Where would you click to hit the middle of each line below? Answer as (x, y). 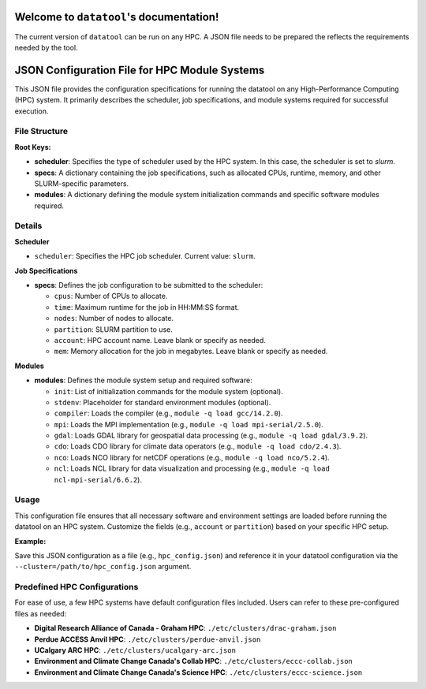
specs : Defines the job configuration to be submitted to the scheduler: (149, 285)
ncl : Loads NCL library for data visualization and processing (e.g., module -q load (192, 468)
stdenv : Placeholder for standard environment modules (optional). (163, 402)
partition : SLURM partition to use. (113, 329)
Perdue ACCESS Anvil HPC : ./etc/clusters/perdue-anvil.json (148, 639)
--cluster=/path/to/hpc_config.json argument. (103, 567)
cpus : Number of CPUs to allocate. (111, 296)
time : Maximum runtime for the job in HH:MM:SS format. (147, 307)
